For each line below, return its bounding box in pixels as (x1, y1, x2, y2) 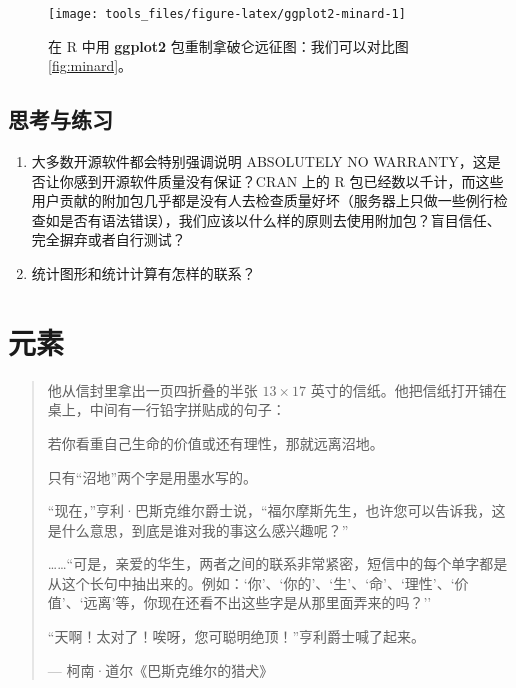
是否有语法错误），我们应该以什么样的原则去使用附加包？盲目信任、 (59, 209, 501, 230)
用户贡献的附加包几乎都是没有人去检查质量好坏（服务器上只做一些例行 (31, 190, 494, 211)
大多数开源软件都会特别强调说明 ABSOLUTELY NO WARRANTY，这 (31, 151, 487, 172)
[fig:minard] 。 (48, 55, 133, 76)
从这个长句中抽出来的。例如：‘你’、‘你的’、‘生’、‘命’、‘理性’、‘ (47, 572, 455, 593)
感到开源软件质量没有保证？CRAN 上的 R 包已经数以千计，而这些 (73, 170, 504, 191)
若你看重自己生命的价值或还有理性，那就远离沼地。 (47, 432, 384, 453)
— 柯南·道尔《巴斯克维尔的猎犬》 (47, 659, 274, 680)
